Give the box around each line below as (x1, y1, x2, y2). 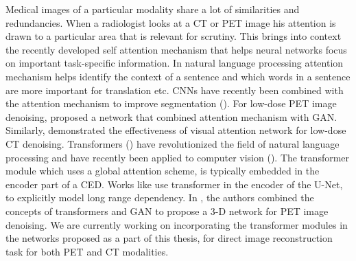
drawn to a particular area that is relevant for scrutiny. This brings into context (5, 29, 342, 43)
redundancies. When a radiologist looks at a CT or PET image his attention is (5, 15, 336, 30)
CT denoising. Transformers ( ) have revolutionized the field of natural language (5, 136, 340, 150)
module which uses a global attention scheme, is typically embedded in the (5, 163, 320, 178)
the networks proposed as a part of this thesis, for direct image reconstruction (5, 231, 333, 245)
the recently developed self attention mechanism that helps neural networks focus (5, 42, 347, 56)
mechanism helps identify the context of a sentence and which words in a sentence (5, 69, 351, 83)
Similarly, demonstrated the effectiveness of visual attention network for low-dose (5, 123, 346, 137)
